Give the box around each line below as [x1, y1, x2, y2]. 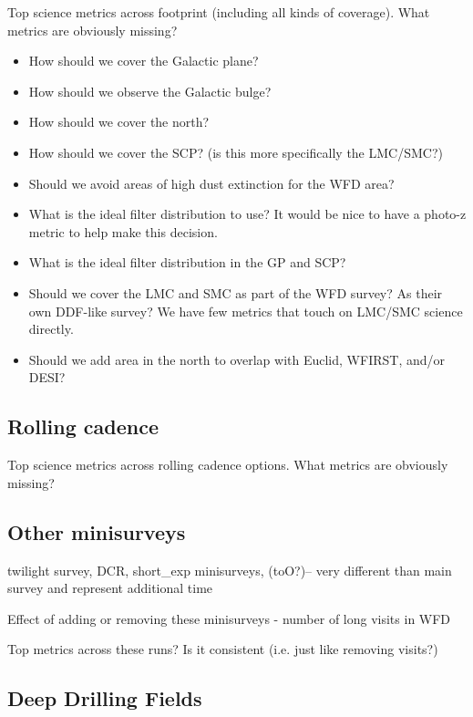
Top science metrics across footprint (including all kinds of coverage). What [7, 3, 430, 21]
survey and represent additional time [7, 578, 213, 597]
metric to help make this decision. [28, 222, 218, 241]
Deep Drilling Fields [7, 684, 202, 712]
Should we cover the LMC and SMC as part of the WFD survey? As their [28, 283, 443, 302]
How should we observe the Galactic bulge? [28, 81, 272, 100]
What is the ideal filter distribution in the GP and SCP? [28, 253, 346, 272]
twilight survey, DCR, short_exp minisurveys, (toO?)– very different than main [7, 560, 452, 579]
